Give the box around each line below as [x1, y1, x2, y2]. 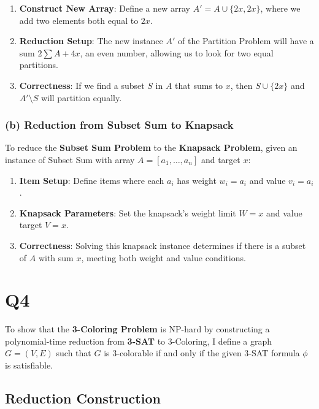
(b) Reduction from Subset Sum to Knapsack [5, 117, 234, 132]
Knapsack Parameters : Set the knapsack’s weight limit [19, 206, 236, 219]
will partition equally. [40, 91, 122, 104]
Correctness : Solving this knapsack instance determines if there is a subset [19, 239, 306, 251]
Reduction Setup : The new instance [19, 34, 163, 47]
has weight [177, 174, 217, 186]
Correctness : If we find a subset [19, 78, 145, 91]
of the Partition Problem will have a [178, 34, 314, 47]
